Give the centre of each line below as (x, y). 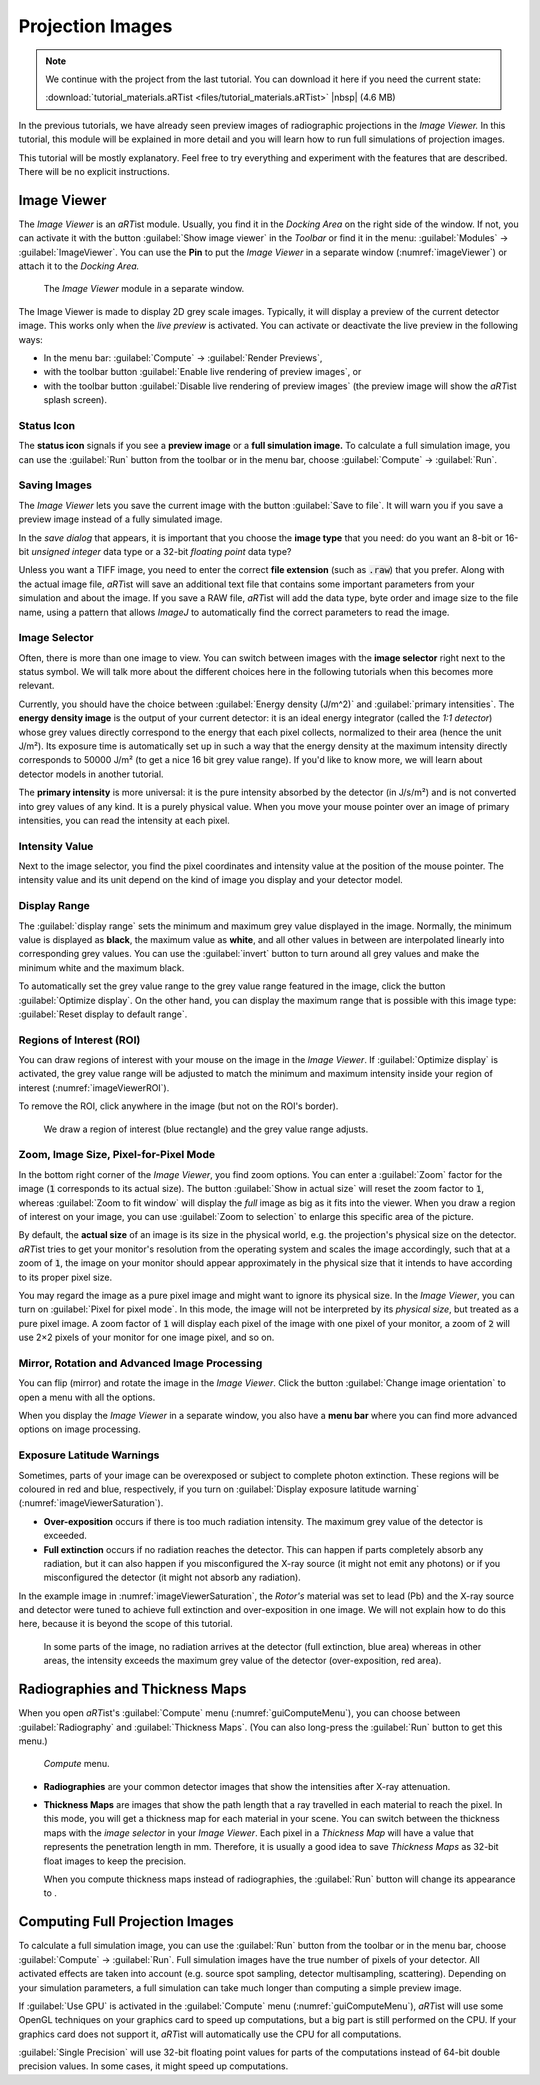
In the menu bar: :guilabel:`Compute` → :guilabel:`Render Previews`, (183, 357)
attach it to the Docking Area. (79, 266)
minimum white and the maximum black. (101, 967)
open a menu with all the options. (87, 1397)
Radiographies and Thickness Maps (132, 1689)
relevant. (36, 686)
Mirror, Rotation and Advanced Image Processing (140, 1363)
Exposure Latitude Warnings (89, 1455)
